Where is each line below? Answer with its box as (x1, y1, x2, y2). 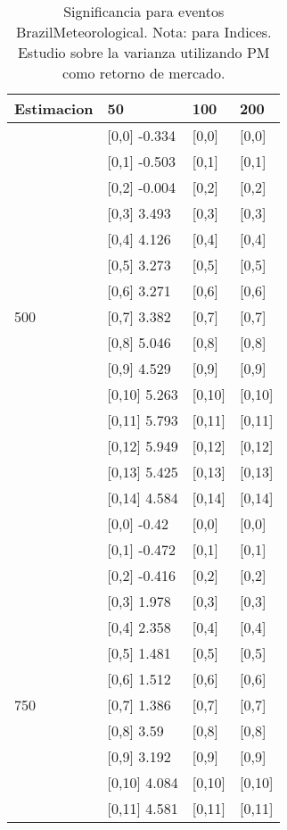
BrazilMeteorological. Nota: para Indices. (15, 21, 272, 42)
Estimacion (14, 98, 94, 119)
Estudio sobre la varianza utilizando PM (17, 42, 270, 62)
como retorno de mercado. (62, 62, 225, 83)
